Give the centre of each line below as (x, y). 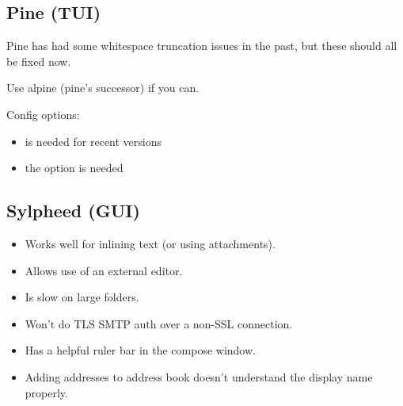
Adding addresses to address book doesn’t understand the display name (199, 376)
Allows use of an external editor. (104, 270)
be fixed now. (39, 61)
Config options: (43, 114)
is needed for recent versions (93, 141)
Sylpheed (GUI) (73, 211)
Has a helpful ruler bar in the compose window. (140, 350)
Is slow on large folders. (82, 297)
